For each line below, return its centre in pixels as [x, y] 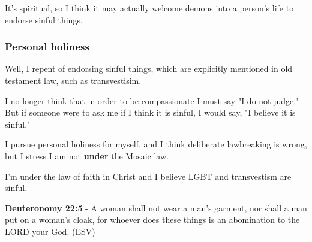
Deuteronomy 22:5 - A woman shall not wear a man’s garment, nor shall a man [156, 208]
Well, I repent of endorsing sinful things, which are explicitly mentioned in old [149, 69]
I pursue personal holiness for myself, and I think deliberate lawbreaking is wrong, [156, 144]
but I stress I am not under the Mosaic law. [87, 155]
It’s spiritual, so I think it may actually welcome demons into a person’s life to [149, 8]
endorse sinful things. [44, 19]
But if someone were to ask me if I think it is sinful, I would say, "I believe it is [150, 112]
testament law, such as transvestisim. [73, 80]
